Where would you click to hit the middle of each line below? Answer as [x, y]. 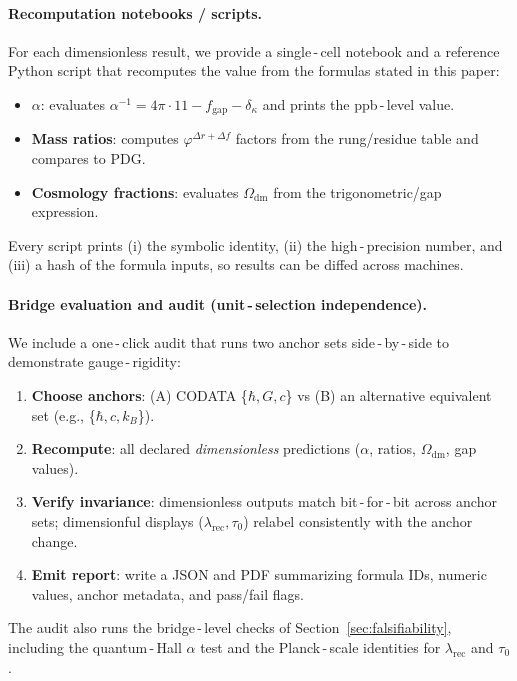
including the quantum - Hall [95, 646]
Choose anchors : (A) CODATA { [139, 394]
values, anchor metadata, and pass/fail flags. [167, 593]
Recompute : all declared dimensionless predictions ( [196, 448]
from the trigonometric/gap [357, 191]
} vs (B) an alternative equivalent [388, 394]
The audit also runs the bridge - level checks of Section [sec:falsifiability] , [230, 627]
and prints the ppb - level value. [358, 103]
